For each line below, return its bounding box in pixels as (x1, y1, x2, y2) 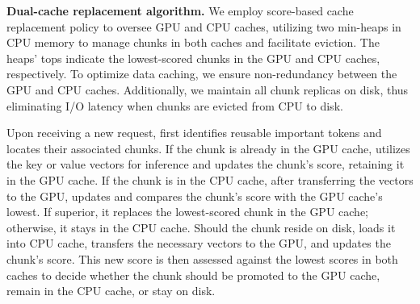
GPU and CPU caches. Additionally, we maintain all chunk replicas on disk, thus (6, 81, 409, 98)
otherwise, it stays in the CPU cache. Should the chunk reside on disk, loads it (6, 219, 396, 235)
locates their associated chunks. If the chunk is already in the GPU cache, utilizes (6, 140, 410, 156)
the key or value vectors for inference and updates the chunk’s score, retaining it (6, 156, 405, 173)
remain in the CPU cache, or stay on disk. (6, 282, 216, 299)
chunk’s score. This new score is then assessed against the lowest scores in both (6, 250, 398, 267)
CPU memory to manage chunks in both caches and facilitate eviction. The (6, 34, 380, 51)
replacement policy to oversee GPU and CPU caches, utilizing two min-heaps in (6, 18, 401, 35)
